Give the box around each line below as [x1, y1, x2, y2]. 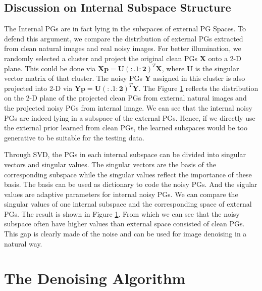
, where [162, 63, 185, 73]
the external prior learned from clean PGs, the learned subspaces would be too [4, 122, 247, 133]
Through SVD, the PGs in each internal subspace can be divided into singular [4, 149, 246, 160]
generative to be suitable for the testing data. [4, 132, 144, 142]
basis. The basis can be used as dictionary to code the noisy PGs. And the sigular [4, 179, 257, 189]
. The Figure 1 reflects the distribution [138, 82, 258, 93]
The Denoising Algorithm [4, 268, 186, 288]
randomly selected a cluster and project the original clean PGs [4, 53, 197, 63]
